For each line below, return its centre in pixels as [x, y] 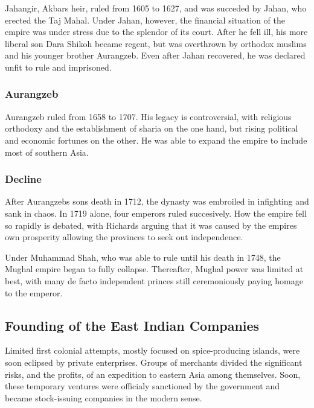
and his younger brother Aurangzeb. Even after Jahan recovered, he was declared [155, 55]
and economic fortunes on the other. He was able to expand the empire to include [156, 140]
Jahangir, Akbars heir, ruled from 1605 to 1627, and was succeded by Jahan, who [156, 8]
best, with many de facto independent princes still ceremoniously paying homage [154, 280]
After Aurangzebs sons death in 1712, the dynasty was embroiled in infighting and [157, 201]
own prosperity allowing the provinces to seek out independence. [124, 237]
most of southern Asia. [47, 152]
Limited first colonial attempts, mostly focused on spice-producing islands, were [152, 350]
